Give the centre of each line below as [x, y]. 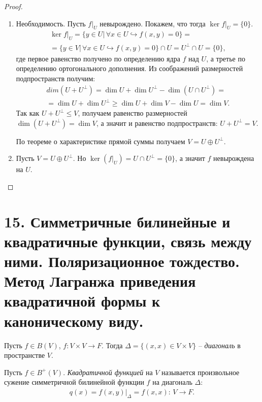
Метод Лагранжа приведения [100, 281]
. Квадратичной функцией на [108, 372]
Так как [28, 113]
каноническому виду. [74, 321]
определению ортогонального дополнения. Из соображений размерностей [129, 68]
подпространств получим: [56, 78]
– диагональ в [219, 345]
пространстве [25, 355]
